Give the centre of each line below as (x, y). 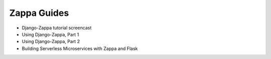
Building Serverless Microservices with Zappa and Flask (80, 48)
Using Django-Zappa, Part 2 (51, 42)
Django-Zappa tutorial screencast (57, 28)
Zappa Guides (39, 13)
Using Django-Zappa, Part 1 (50, 34)
